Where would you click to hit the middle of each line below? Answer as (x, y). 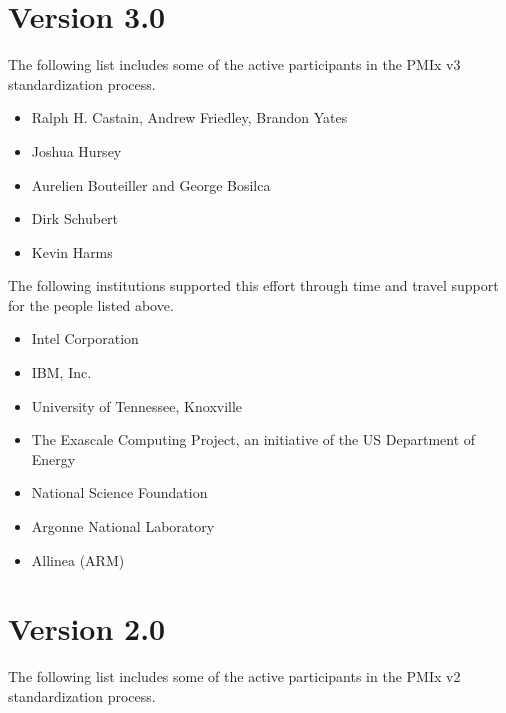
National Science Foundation (119, 492)
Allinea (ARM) (78, 559)
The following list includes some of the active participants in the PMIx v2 (234, 676)
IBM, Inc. (61, 372)
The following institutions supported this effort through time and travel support (253, 285)
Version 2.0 (87, 628)
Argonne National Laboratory (123, 526)
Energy (53, 458)
